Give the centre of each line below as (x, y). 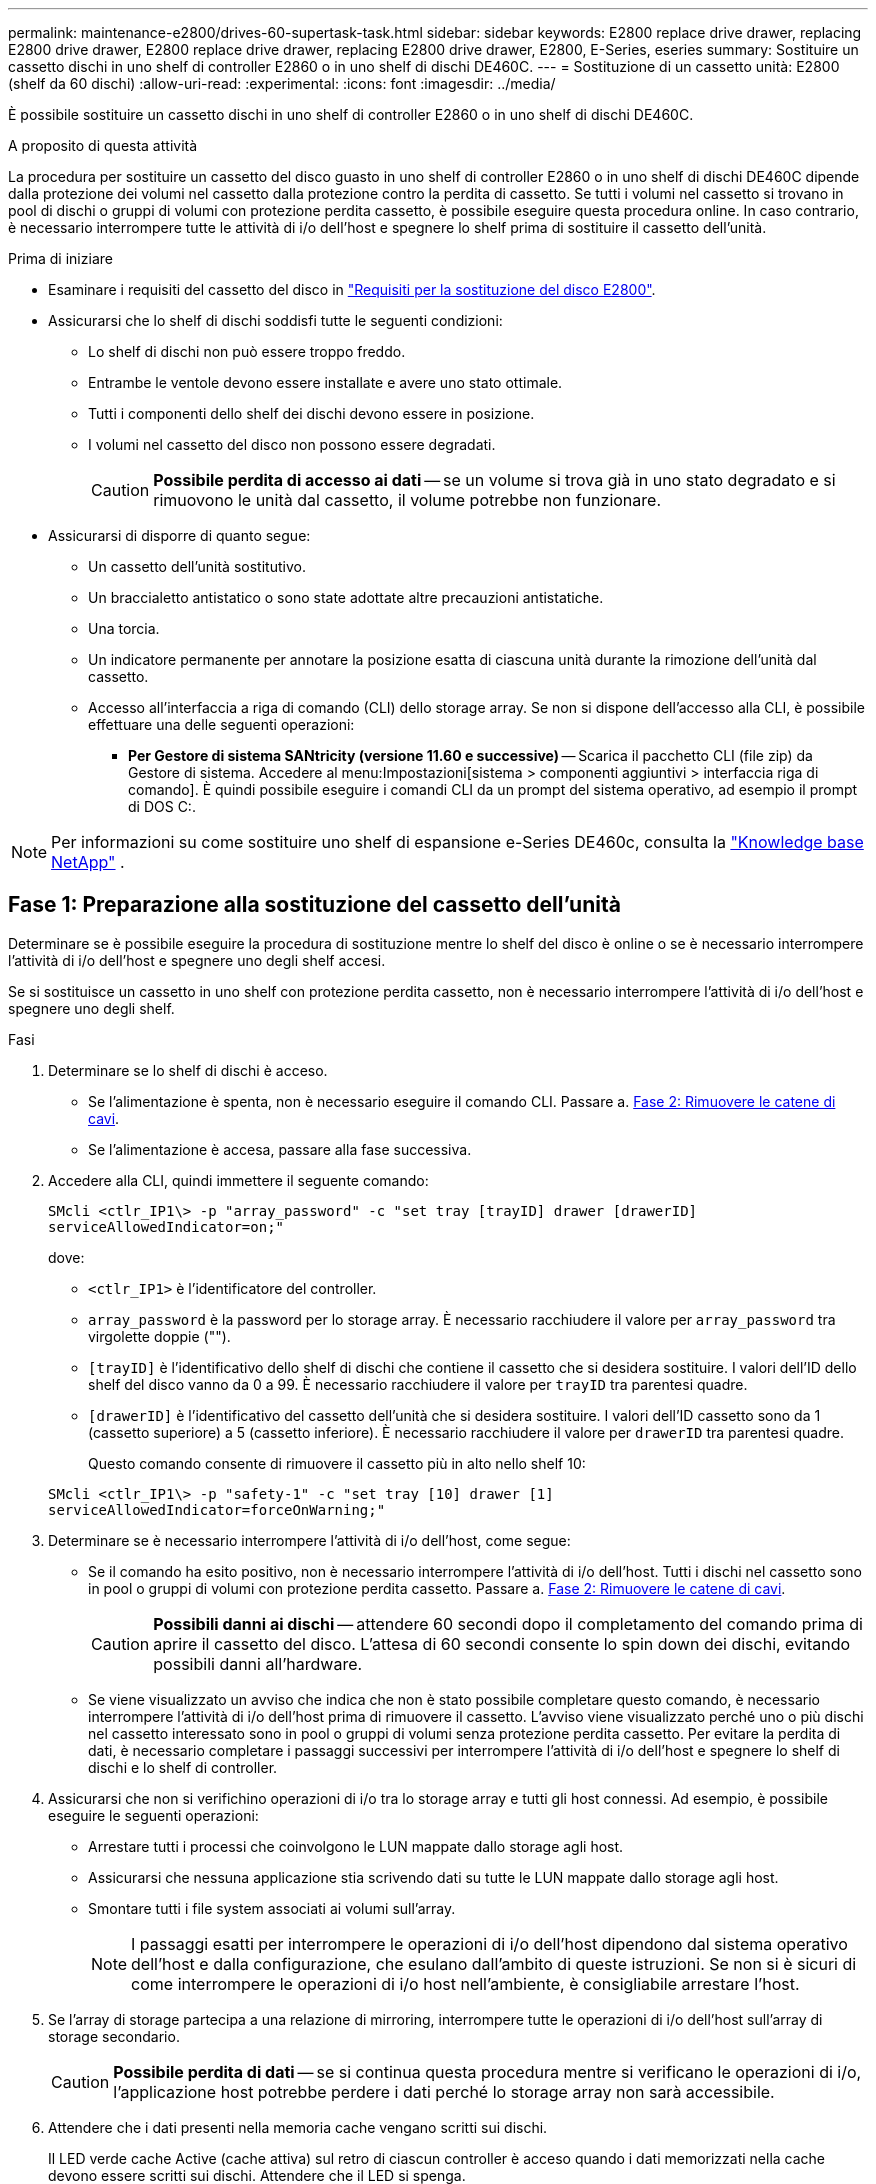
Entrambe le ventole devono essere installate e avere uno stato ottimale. (325, 382)
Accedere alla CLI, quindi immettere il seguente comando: (238, 1180)
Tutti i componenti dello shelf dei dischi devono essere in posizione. (311, 413)
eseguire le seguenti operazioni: (153, 1815)
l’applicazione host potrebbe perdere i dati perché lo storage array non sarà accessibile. (444, 2091)
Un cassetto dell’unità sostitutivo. (197, 566)
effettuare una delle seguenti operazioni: (221, 724)
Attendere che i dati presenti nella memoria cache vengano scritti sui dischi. (298, 2127)
